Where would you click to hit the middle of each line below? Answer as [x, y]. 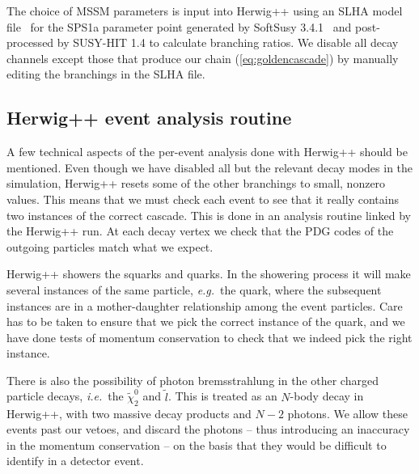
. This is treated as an [222, 396]
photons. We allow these [347, 413]
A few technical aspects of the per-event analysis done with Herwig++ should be [207, 152]
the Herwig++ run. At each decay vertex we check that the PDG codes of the [200, 231]
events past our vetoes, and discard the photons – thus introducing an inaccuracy [208, 429]
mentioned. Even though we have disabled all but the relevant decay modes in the [210, 167]
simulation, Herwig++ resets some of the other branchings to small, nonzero [196, 183]
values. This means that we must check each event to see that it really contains [203, 199]
